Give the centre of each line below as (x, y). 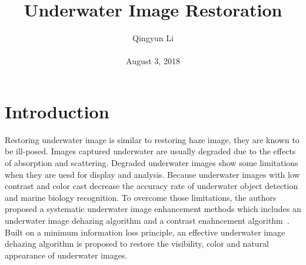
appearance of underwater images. (66, 255)
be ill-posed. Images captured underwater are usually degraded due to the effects (150, 151)
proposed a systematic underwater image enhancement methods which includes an (153, 209)
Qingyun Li (153, 38)
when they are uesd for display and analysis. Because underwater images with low (152, 174)
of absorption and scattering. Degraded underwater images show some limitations (152, 163)
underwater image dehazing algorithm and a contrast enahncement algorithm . (147, 220)
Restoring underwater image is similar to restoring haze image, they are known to (152, 139)
